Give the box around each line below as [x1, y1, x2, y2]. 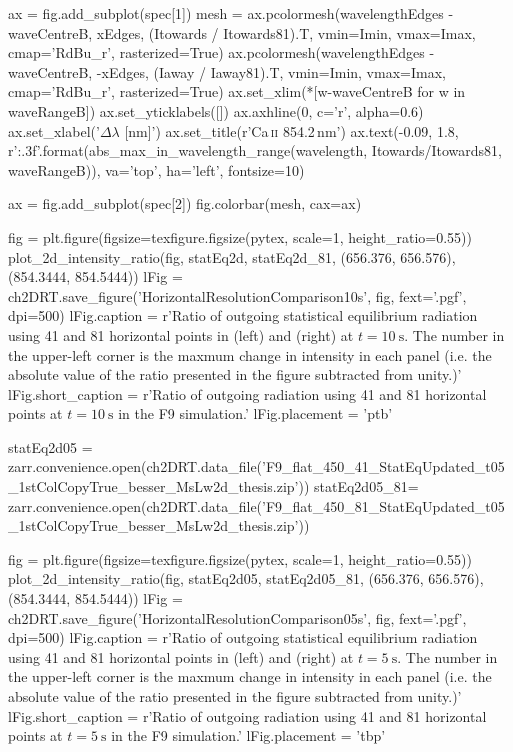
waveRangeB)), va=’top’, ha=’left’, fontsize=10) [8, 159, 305, 180]
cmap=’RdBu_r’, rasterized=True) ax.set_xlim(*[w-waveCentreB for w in [8, 81, 466, 102]
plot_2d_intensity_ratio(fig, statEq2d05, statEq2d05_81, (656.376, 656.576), [8, 568, 484, 589]
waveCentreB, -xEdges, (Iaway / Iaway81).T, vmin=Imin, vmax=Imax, [8, 61, 446, 82]
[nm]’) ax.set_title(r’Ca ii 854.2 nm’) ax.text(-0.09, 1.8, [124, 120, 459, 141]
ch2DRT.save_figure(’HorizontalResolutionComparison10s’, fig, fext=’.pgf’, [8, 285, 467, 306]
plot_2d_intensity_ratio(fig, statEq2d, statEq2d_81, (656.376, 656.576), [8, 246, 456, 267]
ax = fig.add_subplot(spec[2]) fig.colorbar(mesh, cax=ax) [8, 193, 362, 214]
